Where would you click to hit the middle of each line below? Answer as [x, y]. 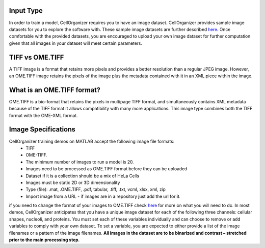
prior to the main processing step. [44, 240]
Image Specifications [42, 130]
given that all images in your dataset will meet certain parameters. [76, 43]
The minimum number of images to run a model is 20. [80, 162]
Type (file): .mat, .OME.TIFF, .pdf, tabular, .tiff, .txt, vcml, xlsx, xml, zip [96, 189]
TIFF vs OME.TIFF [37, 57]
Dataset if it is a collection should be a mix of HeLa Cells [82, 176]
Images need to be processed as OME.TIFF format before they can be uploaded [106, 169]
